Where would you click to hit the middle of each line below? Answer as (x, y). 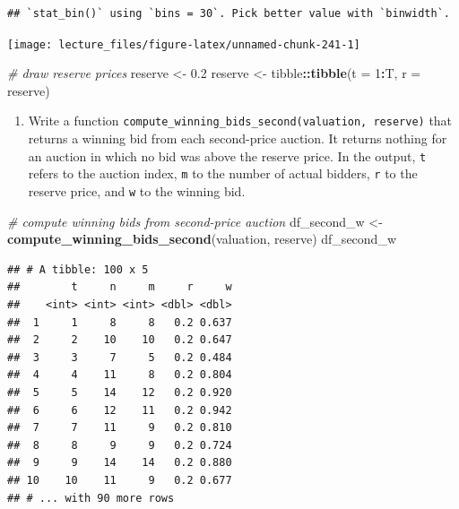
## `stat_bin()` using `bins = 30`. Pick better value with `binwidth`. (229, 13)
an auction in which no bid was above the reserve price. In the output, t (227, 155)
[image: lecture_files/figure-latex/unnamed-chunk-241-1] (184, 44)
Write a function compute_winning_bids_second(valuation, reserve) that (240, 121)
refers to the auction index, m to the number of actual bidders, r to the (223, 173)
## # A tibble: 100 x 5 (78, 269)
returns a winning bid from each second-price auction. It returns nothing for (238, 138)
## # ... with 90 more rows (91, 498)
